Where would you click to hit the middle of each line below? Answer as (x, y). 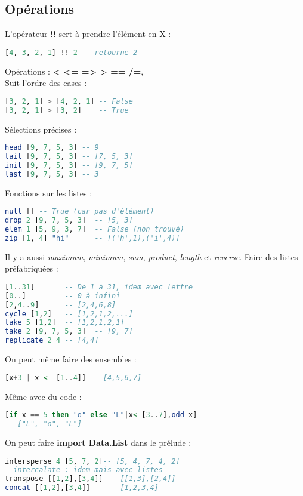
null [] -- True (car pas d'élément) (80, 212)
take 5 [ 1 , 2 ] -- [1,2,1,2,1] (65, 323)
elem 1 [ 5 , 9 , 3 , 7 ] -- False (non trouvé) (95, 229)
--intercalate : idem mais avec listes (84, 470)
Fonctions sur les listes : (49, 192)
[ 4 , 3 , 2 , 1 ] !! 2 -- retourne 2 (71, 52)
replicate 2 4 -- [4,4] (52, 341)
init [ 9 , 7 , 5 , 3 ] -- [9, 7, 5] (69, 165)
